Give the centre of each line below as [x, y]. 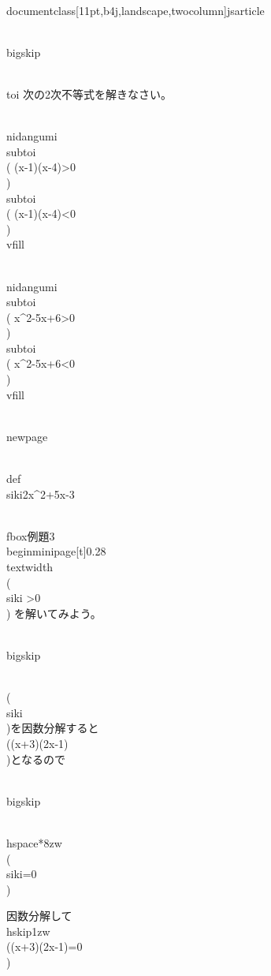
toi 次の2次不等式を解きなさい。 [89, 93]
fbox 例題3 [31, 535]
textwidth [30, 567]
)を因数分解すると [53, 728]
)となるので [36, 759]
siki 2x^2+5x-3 [41, 494]
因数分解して [39, 916]
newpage [27, 436]
